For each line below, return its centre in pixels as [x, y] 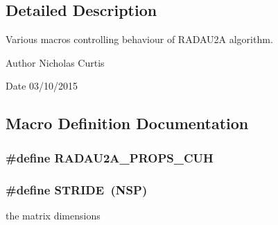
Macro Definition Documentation [127, 123]
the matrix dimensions [53, 215]
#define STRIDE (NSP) [77, 189]
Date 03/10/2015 [42, 86]
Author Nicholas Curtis [55, 62]
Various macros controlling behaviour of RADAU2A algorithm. [139, 39]
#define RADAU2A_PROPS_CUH [110, 157]
